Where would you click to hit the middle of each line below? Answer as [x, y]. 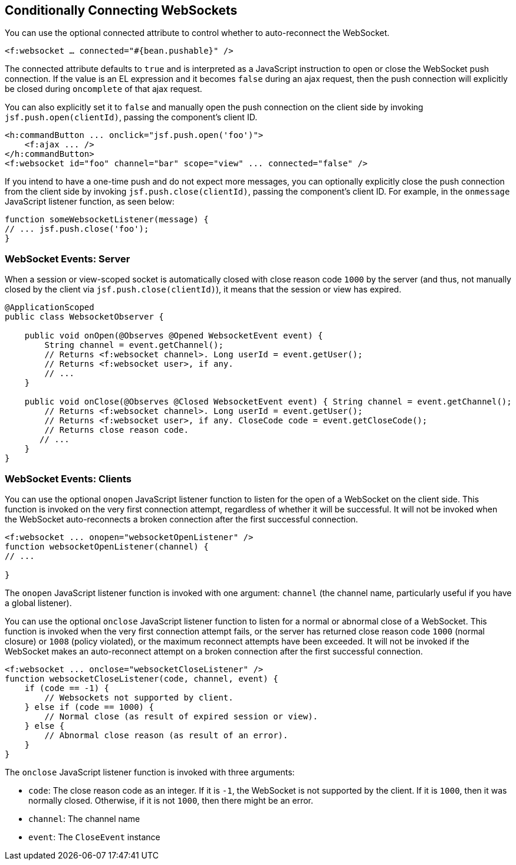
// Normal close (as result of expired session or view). [181, 716]
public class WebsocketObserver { [84, 317]
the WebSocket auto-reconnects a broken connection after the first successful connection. [182, 519]
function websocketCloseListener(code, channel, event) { [142, 678]
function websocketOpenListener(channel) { [107, 546]
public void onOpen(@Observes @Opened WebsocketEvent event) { [174, 336]
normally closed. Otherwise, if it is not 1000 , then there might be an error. [171, 800]
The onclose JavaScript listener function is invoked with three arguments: [150, 772]
